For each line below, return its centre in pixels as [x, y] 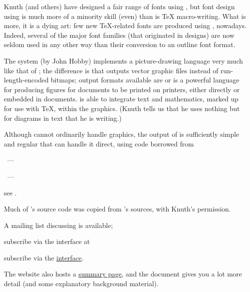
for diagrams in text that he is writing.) [63, 118]
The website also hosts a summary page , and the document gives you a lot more [123, 274]
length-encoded [26, 80]
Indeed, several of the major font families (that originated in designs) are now [119, 35]
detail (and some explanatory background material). [81, 284]
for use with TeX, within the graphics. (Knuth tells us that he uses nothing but [122, 108]
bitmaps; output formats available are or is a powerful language [145, 80]
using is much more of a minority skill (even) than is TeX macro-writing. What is [125, 16]
